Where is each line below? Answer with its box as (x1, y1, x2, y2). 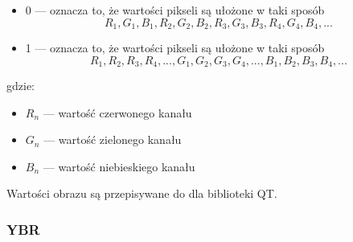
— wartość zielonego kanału (43, 131, 182, 148)
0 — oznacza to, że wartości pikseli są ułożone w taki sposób (25, 2, 325, 18)
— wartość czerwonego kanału (43, 104, 192, 121)
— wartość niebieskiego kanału (43, 158, 195, 174)
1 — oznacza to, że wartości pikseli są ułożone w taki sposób (25, 39, 325, 56)
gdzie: (6, 77, 35, 94)
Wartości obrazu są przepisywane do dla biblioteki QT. (6, 185, 277, 202)
